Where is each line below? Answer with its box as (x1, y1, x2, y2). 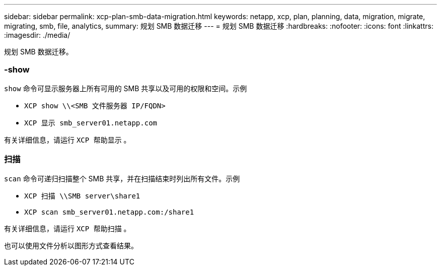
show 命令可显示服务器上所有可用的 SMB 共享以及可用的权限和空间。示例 (4, 84, 247, 93)
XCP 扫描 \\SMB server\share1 (24, 191, 140, 200)
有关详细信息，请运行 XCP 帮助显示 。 (4, 135, 131, 144)
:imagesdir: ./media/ (4, 31, 70, 39)
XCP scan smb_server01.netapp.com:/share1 (24, 208, 194, 216)
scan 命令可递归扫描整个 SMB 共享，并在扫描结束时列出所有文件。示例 (4, 174, 240, 183)
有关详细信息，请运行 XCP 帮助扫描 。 (4, 224, 131, 233)
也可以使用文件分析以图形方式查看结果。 (4, 241, 138, 250)
